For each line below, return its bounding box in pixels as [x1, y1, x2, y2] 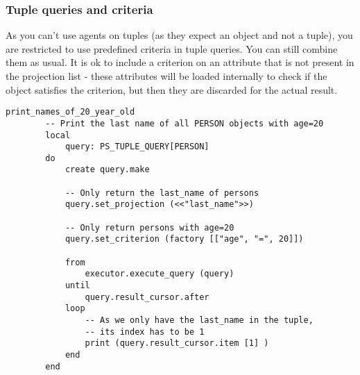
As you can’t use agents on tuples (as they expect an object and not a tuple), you [6, 28, 353, 42]
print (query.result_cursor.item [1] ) [85, 338, 269, 349]
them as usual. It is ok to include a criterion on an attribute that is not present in [6, 55, 354, 69]
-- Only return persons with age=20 [65, 222, 234, 233]
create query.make [65, 165, 150, 175]
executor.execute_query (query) [85, 269, 234, 279]
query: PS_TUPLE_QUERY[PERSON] [65, 142, 209, 152]
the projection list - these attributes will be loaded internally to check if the [6, 69, 327, 83]
